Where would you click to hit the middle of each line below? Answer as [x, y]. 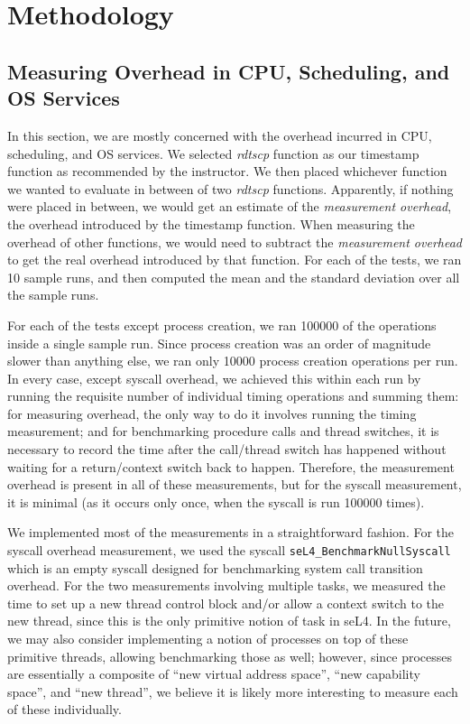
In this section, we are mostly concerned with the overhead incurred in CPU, [220, 135]
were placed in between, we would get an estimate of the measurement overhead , [230, 206]
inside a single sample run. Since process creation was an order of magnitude [219, 343]
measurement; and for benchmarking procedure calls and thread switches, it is [223, 431]
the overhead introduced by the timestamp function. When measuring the [211, 223]
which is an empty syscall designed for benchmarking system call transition [215, 567]
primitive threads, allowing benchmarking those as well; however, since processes [230, 656]
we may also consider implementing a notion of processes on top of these [208, 639]
